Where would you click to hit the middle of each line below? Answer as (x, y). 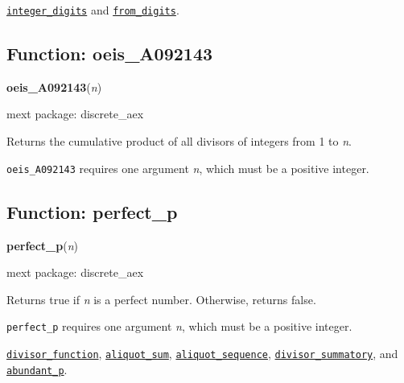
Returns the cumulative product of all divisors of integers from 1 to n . (179, 141)
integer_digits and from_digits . (93, 10)
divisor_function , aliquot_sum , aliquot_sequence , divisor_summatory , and (202, 353)
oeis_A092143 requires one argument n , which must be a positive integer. (188, 168)
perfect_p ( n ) (43, 245)
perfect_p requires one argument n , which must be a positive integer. (179, 326)
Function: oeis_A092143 (110, 54)
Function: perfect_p (92, 211)
